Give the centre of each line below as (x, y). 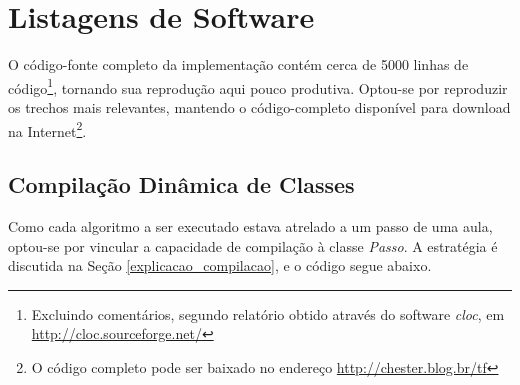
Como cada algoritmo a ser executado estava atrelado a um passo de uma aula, (250, 226)
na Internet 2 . (47, 129)
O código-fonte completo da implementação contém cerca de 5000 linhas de (238, 64)
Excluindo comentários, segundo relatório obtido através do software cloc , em (268, 313)
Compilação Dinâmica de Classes (181, 184)
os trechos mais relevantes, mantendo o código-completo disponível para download (259, 106)
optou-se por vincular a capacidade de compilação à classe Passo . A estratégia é (253, 245)
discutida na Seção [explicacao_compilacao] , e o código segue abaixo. (220, 265)
